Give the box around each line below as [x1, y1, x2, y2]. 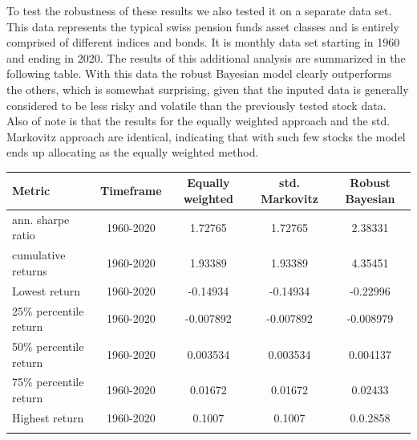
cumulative [12, 246, 66, 263]
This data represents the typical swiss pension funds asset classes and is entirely [6, 18, 399, 35]
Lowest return [12, 282, 81, 299]
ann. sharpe [12, 210, 70, 227]
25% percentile [12, 302, 84, 319]
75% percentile [12, 373, 84, 390]
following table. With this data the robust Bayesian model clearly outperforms [6, 65, 392, 82]
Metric [12, 182, 51, 199]
